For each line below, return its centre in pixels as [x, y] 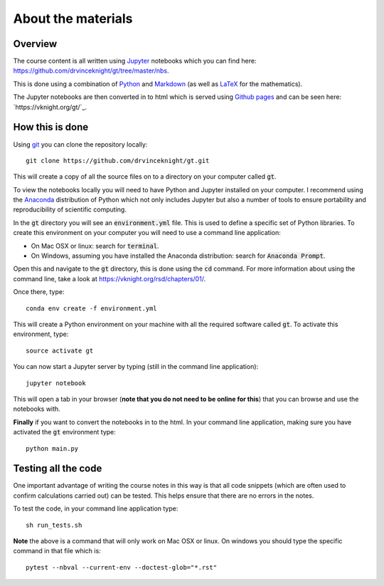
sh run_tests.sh [54, 525]
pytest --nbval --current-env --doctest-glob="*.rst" [121, 567]
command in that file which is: [57, 551]
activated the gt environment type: [65, 432]
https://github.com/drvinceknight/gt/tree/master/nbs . [91, 70]
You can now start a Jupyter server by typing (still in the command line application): [136, 367]
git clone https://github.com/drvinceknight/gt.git [118, 161]
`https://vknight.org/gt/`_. [50, 107]
